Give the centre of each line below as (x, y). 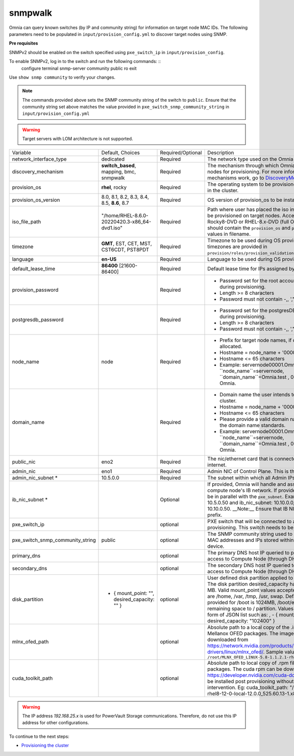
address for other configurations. (56, 723)
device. (216, 546)
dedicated (113, 159)
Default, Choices (121, 152)
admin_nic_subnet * (35, 477)
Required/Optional (181, 152)
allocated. (231, 346)
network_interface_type (39, 159)
